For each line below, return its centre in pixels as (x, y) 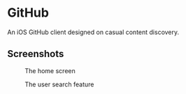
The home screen (50, 70)
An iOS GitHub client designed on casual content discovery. (93, 32)
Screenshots (36, 54)
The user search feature (59, 84)
